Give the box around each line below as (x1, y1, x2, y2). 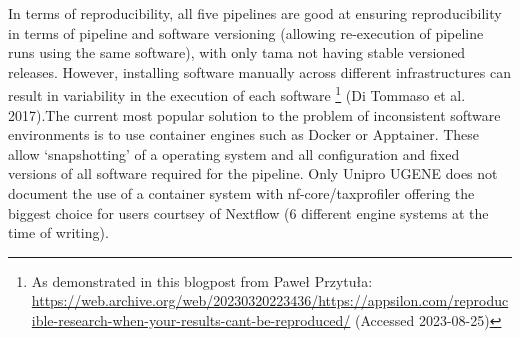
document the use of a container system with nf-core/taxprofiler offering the (8, 183, 475, 203)
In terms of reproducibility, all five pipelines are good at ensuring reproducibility (8, 3, 502, 23)
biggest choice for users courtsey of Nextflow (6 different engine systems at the (8, 202, 489, 223)
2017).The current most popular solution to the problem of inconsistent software (8, 104, 501, 125)
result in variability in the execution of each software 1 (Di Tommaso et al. (8, 82, 466, 106)
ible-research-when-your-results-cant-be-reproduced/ (31, 309, 351, 330)
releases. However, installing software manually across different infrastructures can (8, 61, 511, 82)
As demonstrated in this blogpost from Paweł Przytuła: (31, 270, 373, 291)
